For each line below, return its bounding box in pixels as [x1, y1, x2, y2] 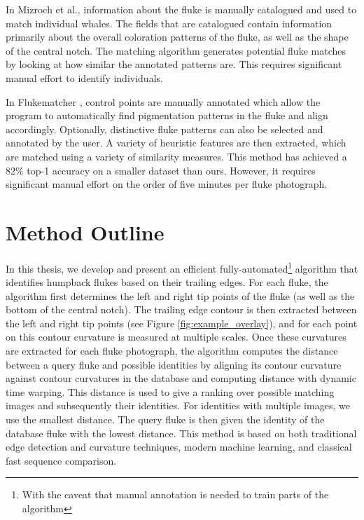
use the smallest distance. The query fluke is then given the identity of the [6, 412, 325, 427]
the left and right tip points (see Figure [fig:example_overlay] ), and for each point [6, 315, 358, 330]
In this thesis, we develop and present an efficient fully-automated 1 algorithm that [6, 259, 358, 275]
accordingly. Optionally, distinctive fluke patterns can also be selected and [6, 121, 323, 136]
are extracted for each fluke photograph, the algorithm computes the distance [6, 343, 338, 358]
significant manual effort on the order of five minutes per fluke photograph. [6, 177, 328, 191]
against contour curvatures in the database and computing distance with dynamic [6, 371, 356, 385]
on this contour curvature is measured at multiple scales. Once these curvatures [6, 329, 346, 344]
